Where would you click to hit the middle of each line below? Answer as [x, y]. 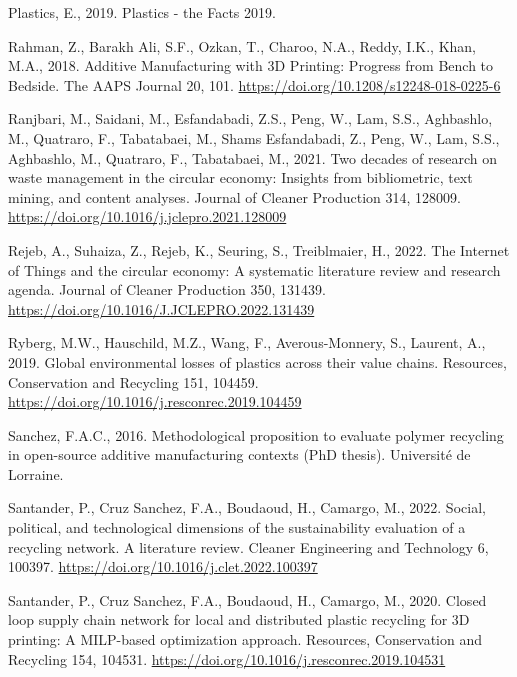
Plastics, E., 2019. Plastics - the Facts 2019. [142, 12]
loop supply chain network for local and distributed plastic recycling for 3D [239, 619]
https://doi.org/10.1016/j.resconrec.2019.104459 [155, 401]
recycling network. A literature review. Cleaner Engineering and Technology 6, [248, 546]
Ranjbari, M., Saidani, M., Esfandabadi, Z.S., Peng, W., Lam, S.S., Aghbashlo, [250, 118]
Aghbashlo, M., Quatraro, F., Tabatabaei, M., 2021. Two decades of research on [253, 157]
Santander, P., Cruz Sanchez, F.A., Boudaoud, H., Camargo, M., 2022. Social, [247, 507]
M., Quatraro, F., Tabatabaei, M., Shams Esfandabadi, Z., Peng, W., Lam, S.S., [254, 137]
